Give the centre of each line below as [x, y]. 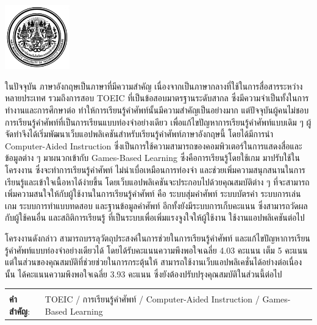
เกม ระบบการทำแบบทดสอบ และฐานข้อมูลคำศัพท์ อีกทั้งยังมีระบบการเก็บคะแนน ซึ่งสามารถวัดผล [156, 205]
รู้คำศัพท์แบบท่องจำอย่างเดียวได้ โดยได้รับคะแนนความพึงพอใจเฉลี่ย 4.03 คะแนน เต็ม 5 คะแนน [156, 250]
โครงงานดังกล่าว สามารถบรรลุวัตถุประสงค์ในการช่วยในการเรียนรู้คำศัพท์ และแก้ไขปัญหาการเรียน [158, 238]
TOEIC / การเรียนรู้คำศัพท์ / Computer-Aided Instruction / [152, 299]
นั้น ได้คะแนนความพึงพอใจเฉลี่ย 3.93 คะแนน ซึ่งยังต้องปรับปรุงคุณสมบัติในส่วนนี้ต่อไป [144, 273]
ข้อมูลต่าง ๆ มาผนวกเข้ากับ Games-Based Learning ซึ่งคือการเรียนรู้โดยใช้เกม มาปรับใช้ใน [152, 158]
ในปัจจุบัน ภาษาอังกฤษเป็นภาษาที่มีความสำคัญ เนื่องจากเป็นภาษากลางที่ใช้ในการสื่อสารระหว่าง [154, 86]
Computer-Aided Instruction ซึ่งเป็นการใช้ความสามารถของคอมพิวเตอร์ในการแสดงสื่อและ [154, 145]
